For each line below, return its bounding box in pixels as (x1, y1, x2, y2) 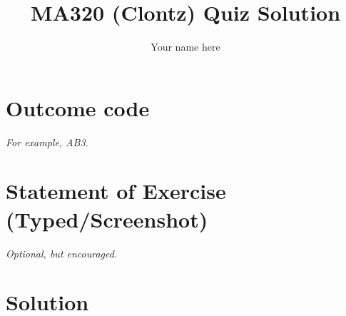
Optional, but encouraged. (6, 245, 118, 260)
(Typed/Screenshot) (6, 204, 208, 233)
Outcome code (6, 93, 150, 122)
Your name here (151, 39, 220, 54)
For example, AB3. (6, 134, 88, 149)
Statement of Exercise (6, 176, 226, 205)
